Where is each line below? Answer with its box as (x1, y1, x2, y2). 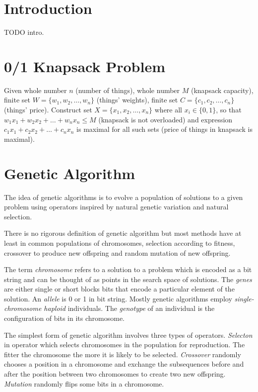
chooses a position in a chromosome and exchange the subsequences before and (4, 359, 244, 369)
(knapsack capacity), (191, 85, 254, 95)
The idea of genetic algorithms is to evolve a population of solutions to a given (4, 192, 243, 202)
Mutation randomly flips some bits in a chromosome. (4, 378, 164, 389)
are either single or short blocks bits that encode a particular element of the (4, 284, 235, 294)
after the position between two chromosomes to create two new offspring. (4, 369, 226, 379)
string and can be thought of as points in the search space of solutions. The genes (4, 274, 252, 284)
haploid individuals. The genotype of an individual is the (44, 303, 215, 313)
